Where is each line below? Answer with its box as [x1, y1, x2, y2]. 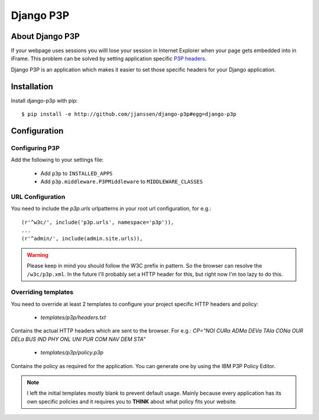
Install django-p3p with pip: [11, 97, 78, 104]
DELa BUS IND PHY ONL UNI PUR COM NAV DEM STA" [11, 336, 146, 343]
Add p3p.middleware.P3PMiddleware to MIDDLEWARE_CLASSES [40, 178, 203, 185]
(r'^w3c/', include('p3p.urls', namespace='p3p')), [21, 219, 174, 226]
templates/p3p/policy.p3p [40, 349, 103, 356]
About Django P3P [11, 31, 80, 41]
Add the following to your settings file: [11, 157, 104, 164]
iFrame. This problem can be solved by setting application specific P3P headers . [11, 55, 207, 62]
